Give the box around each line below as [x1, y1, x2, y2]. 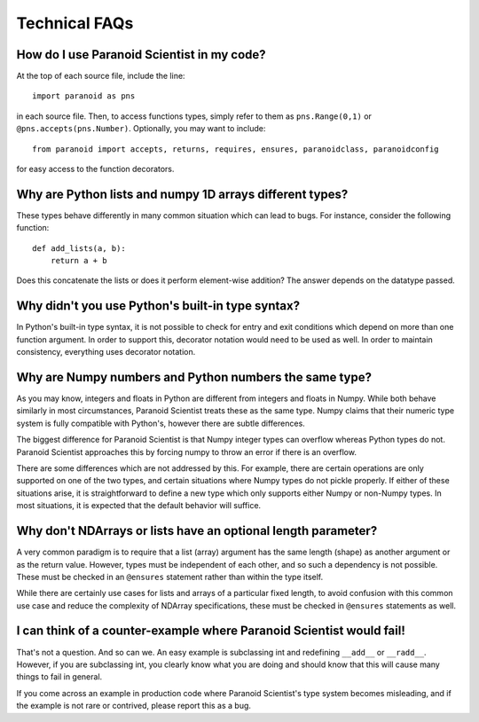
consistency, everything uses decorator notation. [16, 347, 196, 357]
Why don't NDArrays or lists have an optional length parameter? [16, 523, 378, 538]
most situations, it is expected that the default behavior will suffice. [16, 500, 262, 511]
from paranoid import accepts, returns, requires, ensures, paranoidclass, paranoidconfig [32, 144, 439, 154]
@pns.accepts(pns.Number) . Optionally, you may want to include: [16, 123, 266, 134]
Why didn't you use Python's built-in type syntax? [16, 298, 301, 314]
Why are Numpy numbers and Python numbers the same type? [16, 369, 373, 385]
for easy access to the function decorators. [16, 164, 175, 175]
